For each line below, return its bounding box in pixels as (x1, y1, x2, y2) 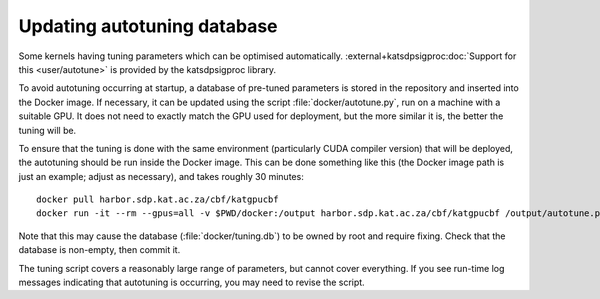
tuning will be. (18, 124, 77, 136)
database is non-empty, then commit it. (18, 244, 181, 256)
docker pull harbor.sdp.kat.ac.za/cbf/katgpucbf (36, 194, 279, 205)
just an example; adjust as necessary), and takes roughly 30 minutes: (18, 170, 304, 182)
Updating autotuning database (18, 15, 279, 37)
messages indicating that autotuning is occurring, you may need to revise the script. (18, 276, 365, 289)
